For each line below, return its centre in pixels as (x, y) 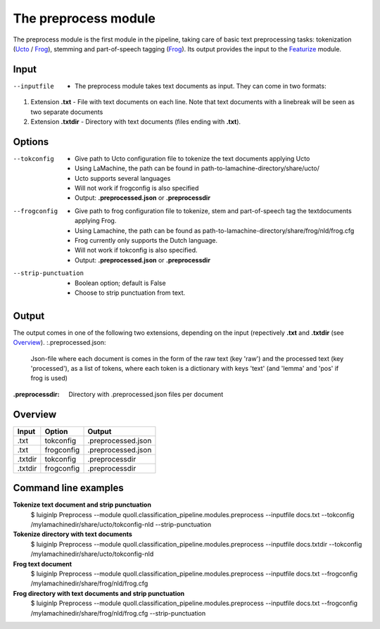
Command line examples (68, 488)
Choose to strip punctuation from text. (130, 293)
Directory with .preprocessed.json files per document (146, 394)
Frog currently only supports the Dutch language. (146, 241)
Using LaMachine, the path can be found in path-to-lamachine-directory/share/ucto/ (197, 168)
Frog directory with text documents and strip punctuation (99, 593)
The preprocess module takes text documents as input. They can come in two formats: (201, 86)
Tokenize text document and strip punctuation (82, 505)
